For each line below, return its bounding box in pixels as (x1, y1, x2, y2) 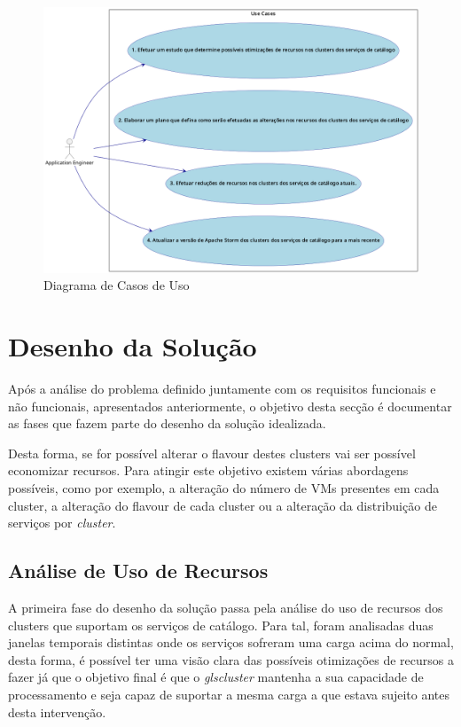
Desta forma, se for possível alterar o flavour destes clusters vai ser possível (8, 443, 416, 462)
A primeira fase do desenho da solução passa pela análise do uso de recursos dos (8, 598, 443, 617)
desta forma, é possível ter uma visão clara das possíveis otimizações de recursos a (8, 650, 455, 668)
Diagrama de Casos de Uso (43, 276, 190, 294)
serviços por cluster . (8, 513, 116, 532)
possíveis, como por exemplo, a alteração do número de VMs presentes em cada (8, 479, 440, 497)
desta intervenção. (8, 702, 106, 721)
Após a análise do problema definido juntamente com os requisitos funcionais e (8, 379, 436, 398)
